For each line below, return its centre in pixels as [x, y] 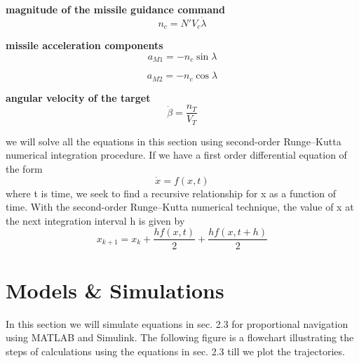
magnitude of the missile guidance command [115, 9]
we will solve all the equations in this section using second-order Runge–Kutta [174, 141]
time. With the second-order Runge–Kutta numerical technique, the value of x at [180, 207]
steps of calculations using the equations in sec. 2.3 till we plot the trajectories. [175, 351]
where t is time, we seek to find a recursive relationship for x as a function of [171, 193]
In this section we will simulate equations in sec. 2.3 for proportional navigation [177, 323]
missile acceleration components [84, 45]
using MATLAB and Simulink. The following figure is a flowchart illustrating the [180, 337]
